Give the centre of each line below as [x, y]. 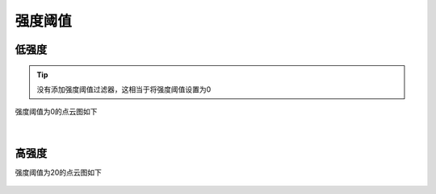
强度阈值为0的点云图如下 [56, 112]
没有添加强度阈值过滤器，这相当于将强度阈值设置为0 [124, 89]
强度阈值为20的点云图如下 [59, 172]
